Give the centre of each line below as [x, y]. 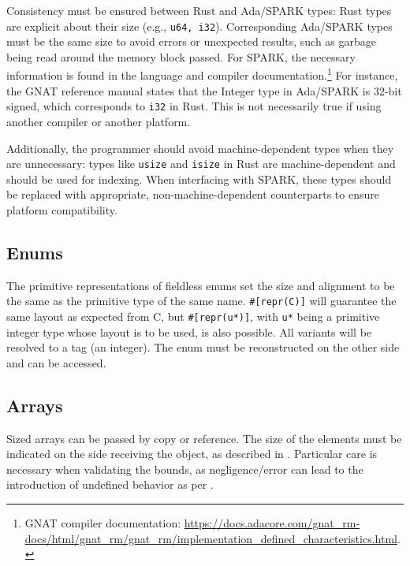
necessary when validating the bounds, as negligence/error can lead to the [185, 469]
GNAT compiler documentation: [103, 523]
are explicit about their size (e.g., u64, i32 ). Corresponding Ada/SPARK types [199, 26]
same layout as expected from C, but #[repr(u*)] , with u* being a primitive [193, 317]
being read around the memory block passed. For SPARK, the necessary [181, 56]
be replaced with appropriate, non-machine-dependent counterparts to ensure [193, 194]
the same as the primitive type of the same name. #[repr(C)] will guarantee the [201, 301]
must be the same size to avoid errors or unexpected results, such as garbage [191, 41]
